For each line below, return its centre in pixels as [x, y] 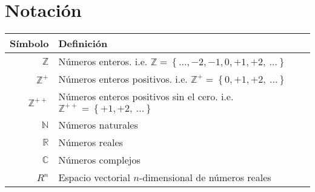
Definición [83, 43]
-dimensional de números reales [205, 178]
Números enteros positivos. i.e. [123, 79]
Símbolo [29, 43]
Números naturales [98, 125]
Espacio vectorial [94, 178]
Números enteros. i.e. [103, 62]
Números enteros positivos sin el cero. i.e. [146, 97]
